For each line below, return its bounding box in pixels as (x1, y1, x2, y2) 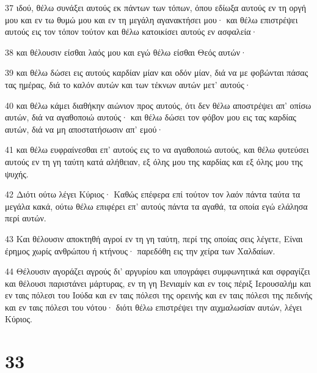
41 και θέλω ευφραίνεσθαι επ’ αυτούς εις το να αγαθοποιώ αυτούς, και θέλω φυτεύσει (5, 143, 309, 156)
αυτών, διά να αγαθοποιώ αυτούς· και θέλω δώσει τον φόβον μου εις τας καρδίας (5, 111, 296, 124)
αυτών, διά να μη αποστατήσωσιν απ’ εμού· (5, 122, 164, 135)
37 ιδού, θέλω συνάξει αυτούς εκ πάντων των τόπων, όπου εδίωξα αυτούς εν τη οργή (5, 1, 307, 13)
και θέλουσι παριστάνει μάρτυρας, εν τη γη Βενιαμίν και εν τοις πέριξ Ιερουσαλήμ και (5, 276, 311, 289)
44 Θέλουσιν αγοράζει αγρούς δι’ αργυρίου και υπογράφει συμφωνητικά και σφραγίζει (5, 265, 310, 278)
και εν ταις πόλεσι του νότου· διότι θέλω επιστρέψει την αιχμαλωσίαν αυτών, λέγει (5, 300, 302, 313)
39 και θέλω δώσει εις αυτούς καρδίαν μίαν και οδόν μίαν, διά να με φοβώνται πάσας (5, 66, 308, 79)
